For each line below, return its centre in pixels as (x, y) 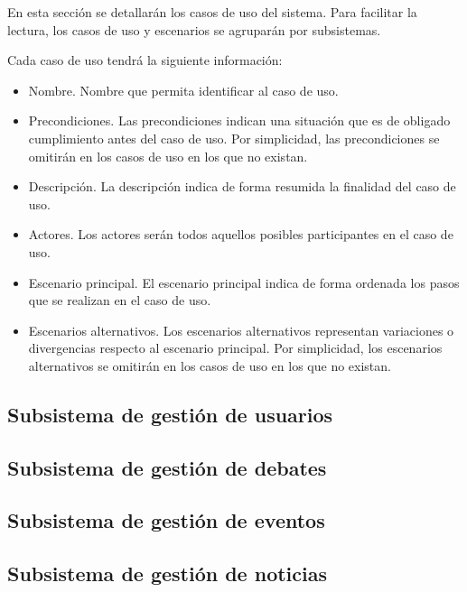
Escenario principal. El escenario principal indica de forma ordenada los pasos (244, 282)
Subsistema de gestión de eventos (166, 520)
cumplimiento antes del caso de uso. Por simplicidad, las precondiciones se (234, 138)
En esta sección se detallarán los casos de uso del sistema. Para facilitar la (212, 12)
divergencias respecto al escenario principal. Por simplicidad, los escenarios (235, 348)
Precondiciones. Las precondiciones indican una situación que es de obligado (239, 120)
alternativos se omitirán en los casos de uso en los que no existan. (210, 365)
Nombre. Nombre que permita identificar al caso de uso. (183, 90)
